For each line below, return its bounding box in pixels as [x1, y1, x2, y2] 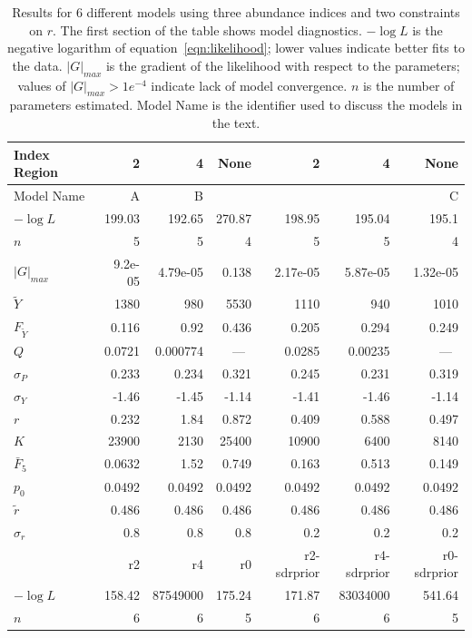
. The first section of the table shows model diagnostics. [53, 20, 362, 39]
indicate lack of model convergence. [151, 75, 348, 94]
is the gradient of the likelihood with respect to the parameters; [105, 55, 460, 74]
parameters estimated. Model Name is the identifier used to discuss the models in [9, 95, 463, 114]
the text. [211, 113, 261, 132]
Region [14, 162, 58, 182]
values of [17, 75, 66, 94]
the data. [12, 55, 63, 74]
